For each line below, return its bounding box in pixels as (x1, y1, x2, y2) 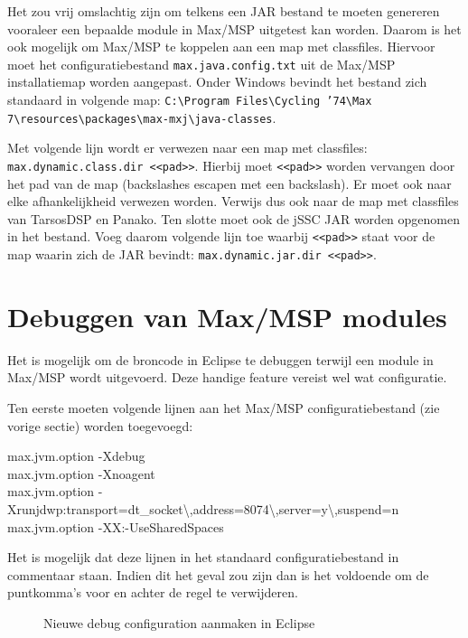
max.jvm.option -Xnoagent (7, 464, 155, 483)
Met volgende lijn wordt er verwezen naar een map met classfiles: (7, 138, 368, 157)
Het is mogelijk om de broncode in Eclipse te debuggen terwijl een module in (7, 350, 434, 369)
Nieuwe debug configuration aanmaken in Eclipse (43, 613, 315, 632)
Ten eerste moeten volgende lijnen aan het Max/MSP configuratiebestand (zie (7, 399, 440, 417)
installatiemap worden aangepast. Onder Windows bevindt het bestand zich (7, 72, 427, 91)
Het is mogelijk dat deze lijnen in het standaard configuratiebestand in (7, 548, 399, 567)
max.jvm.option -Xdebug (7, 446, 145, 465)
